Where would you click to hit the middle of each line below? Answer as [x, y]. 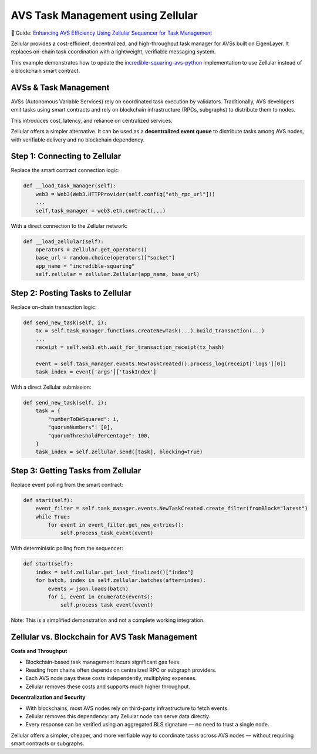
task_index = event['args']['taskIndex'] [96, 372]
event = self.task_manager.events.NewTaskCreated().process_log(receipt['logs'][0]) [161, 363]
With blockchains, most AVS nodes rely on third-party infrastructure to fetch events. [127, 708]
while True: [53, 516]
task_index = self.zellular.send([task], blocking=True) [119, 452]
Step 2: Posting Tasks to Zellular [71, 293]
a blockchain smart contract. [45, 71]
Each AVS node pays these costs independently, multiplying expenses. [111, 678]
